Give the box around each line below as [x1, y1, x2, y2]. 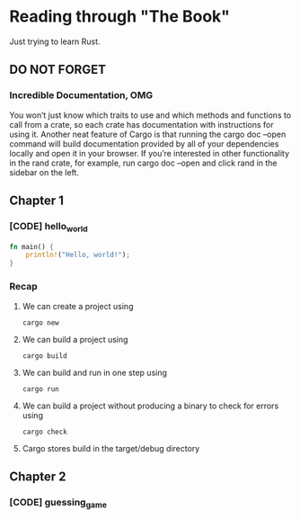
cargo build [22, 351, 67, 361]
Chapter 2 [9, 469, 66, 484]
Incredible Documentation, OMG [9, 89, 154, 102]
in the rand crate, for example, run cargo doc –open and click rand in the [9, 157, 278, 168]
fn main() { [9, 242, 54, 251]
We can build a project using [22, 334, 128, 345]
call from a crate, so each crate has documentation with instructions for [9, 119, 274, 130]
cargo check [22, 427, 67, 436]
